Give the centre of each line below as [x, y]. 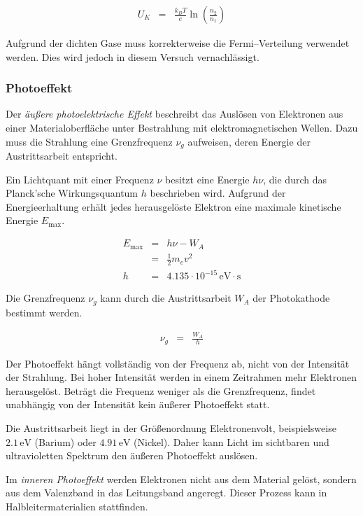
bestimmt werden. [44, 312]
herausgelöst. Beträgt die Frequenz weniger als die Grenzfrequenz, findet [161, 390]
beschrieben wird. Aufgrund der [218, 193]
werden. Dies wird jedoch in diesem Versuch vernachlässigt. [133, 56]
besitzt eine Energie [207, 179]
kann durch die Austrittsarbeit [166, 298]
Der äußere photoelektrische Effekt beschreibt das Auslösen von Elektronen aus [175, 114]
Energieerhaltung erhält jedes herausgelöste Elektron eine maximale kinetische [173, 206]
